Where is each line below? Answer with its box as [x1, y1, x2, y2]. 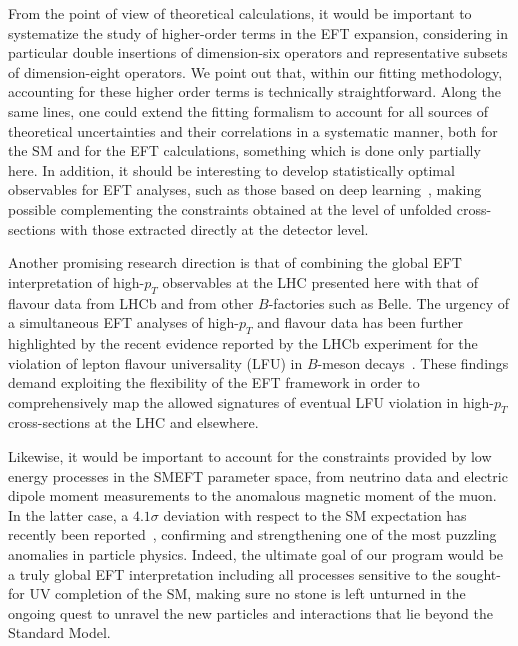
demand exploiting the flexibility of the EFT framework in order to [8, 372, 420, 393]
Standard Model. [8, 622, 111, 643]
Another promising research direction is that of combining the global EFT [8, 252, 462, 273]
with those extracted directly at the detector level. [60, 218, 369, 239]
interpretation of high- [8, 271, 145, 292]
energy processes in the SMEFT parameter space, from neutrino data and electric [8, 465, 508, 486]
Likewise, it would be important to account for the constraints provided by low [8, 446, 492, 467]
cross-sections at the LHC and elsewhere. [8, 412, 259, 433]
